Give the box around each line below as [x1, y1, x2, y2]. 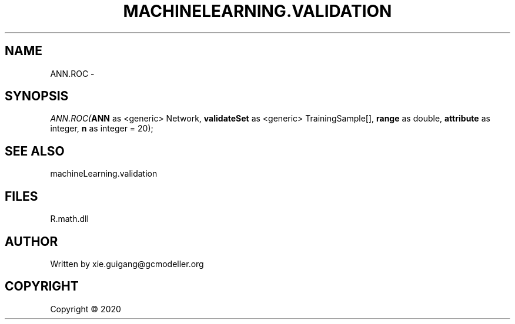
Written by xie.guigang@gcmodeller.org [50, 258, 204, 269]
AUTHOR [5, 234, 58, 249]
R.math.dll [50, 214, 89, 224]
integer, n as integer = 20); [50, 123, 153, 134]
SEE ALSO [5, 143, 65, 158]
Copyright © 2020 [50, 303, 121, 314]
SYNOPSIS [5, 89, 69, 104]
